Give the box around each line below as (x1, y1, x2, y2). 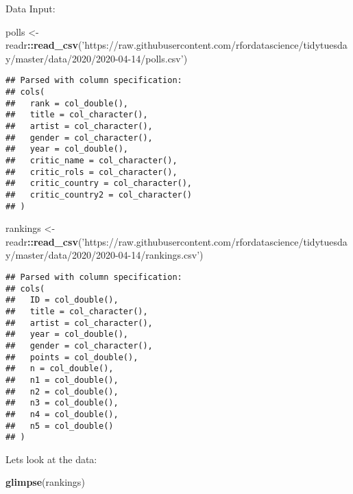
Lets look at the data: (5, 451, 97, 466)
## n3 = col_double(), (5, 398, 119, 408)
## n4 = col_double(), (5, 409, 119, 419)
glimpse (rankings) (5, 475, 85, 489)
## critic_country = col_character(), (5, 178, 193, 189)
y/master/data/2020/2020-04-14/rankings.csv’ (5, 248, 200, 262)
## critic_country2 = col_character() (5, 189, 193, 200)
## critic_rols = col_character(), (5, 167, 178, 177)
